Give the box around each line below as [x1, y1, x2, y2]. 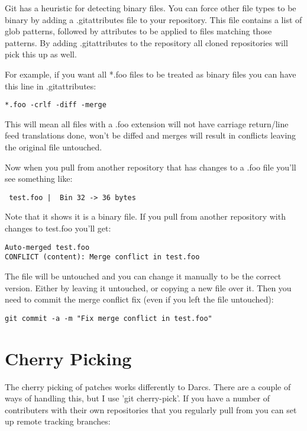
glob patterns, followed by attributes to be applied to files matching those [5, 25, 272, 37]
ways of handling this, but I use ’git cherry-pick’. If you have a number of [5, 392, 270, 404]
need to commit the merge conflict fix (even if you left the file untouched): [5, 293, 274, 305]
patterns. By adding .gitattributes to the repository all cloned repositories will [5, 36, 288, 49]
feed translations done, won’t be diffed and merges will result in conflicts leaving [5, 129, 296, 141]
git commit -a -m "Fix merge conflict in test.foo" [5, 314, 212, 323]
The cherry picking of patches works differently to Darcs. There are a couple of [5, 380, 291, 393]
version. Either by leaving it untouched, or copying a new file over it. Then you [5, 281, 292, 294]
